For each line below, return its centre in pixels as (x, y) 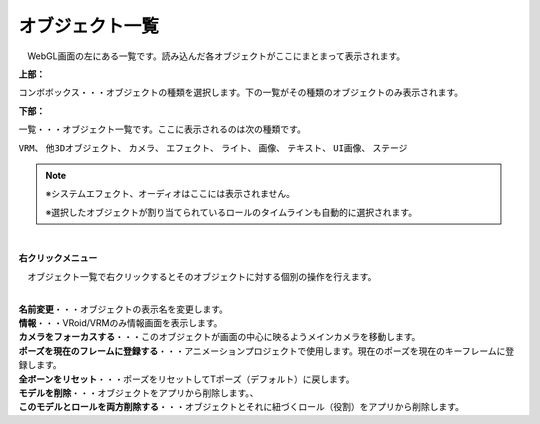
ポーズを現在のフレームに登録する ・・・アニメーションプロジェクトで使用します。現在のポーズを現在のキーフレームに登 (266, 351)
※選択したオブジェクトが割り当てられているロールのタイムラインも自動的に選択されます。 (231, 212)
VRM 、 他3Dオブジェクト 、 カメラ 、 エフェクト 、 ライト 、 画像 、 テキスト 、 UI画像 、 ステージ (213, 147)
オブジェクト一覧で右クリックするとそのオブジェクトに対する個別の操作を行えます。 (201, 276)
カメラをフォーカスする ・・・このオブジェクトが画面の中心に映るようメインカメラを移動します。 (219, 337)
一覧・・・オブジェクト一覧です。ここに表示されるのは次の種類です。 (162, 129)
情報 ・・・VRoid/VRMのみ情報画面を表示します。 (120, 323)
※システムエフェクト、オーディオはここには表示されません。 (170, 194)
